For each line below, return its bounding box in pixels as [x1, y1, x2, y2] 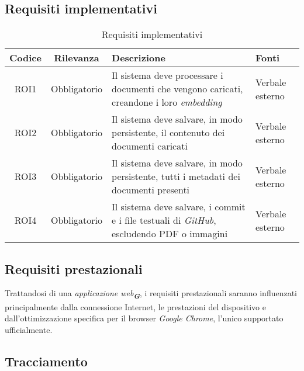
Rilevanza [54, 51, 99, 65]
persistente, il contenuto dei [112, 126, 225, 140]
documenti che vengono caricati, [112, 82, 243, 96]
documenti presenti [112, 183, 190, 197]
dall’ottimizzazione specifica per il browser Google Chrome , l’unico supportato [5, 312, 284, 324]
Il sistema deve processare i [112, 68, 223, 82]
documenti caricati [112, 139, 188, 153]
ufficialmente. [5, 323, 53, 335]
